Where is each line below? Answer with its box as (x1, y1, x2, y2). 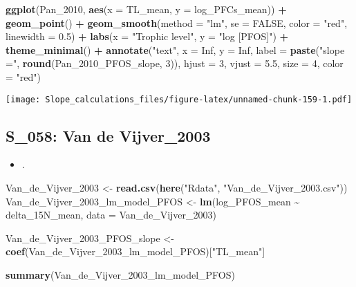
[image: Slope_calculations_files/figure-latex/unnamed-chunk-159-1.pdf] (6, 94, 353, 104)
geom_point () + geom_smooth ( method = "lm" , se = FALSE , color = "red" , (6, 15, 348, 30)
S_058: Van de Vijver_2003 (6, 124, 211, 146)
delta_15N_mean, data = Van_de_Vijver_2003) (6, 207, 216, 222)
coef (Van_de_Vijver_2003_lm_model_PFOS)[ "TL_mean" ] (6, 244, 265, 259)
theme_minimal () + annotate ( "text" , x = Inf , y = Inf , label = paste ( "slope (6, 42, 345, 57)
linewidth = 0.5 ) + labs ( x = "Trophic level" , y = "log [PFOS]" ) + (6, 29, 289, 44)
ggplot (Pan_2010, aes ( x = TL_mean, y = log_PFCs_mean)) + (6, 2, 287, 16)
